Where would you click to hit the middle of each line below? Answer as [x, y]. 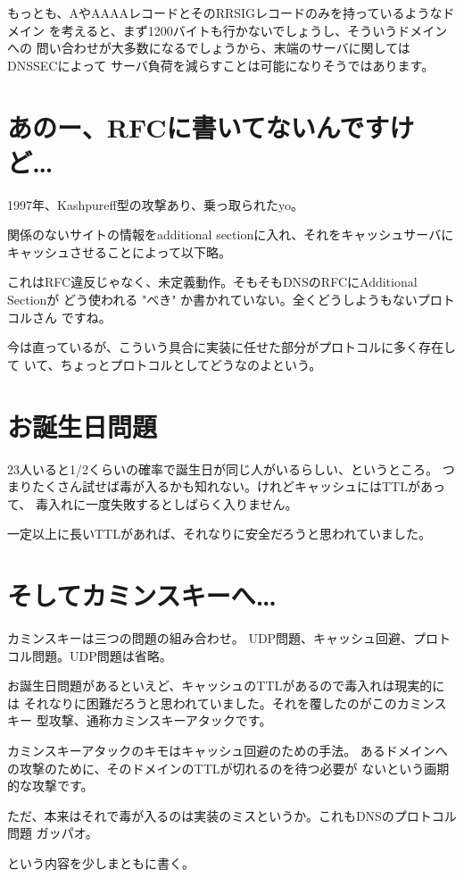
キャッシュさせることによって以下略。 [119, 251]
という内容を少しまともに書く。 [101, 863]
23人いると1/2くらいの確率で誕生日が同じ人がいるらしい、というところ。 [223, 468]
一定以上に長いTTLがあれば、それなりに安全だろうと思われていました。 [220, 534]
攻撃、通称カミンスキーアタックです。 [160, 720]
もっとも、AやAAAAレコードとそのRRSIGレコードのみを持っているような [225, 13]
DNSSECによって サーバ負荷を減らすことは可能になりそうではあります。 [221, 65]
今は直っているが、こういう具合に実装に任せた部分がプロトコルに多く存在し [232, 347]
